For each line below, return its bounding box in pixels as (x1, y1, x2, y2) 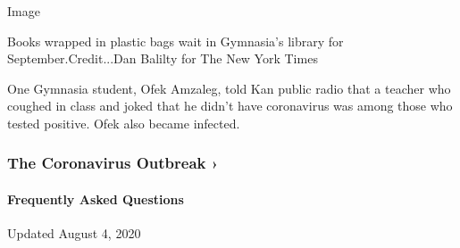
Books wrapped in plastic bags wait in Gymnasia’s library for (7, 31, 344, 50)
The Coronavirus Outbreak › (7, 152, 219, 174)
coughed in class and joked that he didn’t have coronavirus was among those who (7, 96, 453, 115)
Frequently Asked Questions (7, 190, 184, 208)
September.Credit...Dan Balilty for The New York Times (7, 49, 318, 68)
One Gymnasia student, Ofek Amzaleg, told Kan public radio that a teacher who (7, 79, 451, 97)
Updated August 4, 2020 (7, 224, 141, 243)
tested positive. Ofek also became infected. (7, 113, 240, 132)
